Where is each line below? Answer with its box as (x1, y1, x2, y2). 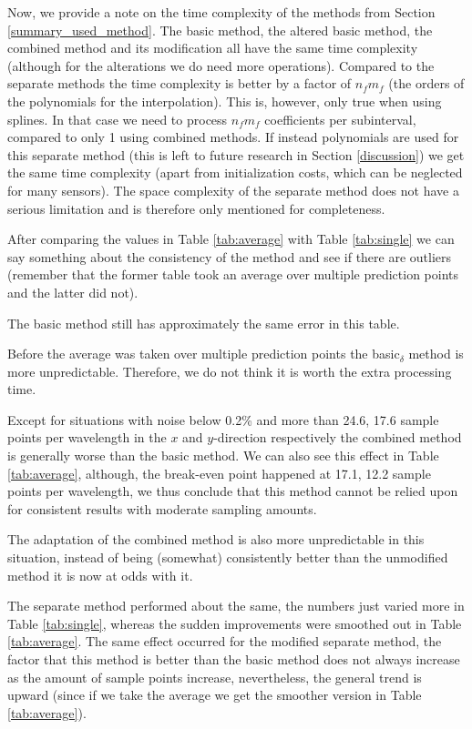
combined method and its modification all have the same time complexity (7, 38, 418, 57)
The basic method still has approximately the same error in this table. (7, 313, 400, 332)
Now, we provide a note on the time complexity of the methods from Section (7, 3, 436, 21)
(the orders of (388, 74, 465, 93)
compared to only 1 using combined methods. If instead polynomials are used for (7, 127, 459, 147)
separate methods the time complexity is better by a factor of (7, 74, 352, 93)
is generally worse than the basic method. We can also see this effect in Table (7, 446, 439, 465)
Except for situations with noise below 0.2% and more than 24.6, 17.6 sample (7, 410, 439, 429)
